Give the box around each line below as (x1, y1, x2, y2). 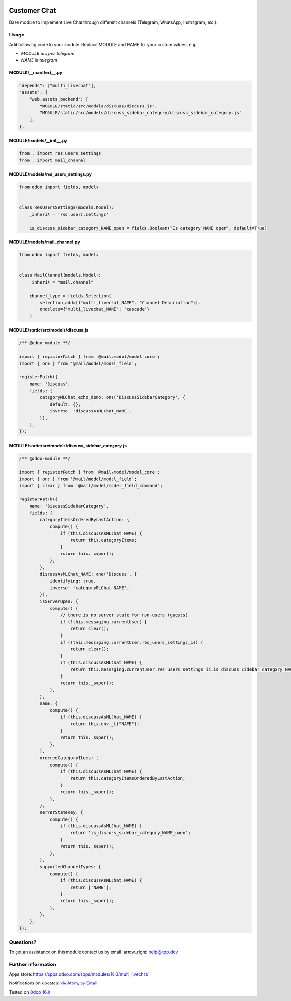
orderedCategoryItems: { (39, 755, 99, 761)
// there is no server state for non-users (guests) (60, 612, 188, 618)
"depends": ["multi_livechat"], (19, 83, 97, 89)
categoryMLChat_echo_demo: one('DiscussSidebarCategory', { (39, 394, 186, 400)
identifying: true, (49, 578, 97, 584)
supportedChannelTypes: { (39, 864, 101, 870)
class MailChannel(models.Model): (19, 272, 101, 278)
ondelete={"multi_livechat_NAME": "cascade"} (39, 306, 150, 312)
